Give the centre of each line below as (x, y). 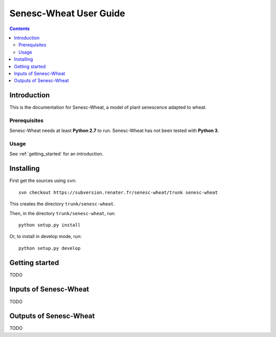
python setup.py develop (50, 248)
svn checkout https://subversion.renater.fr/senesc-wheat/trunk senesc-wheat (118, 192)
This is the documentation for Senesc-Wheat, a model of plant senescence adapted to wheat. (108, 108)
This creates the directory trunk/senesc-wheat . (62, 204)
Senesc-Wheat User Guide (67, 13)
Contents (20, 29)
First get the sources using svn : (43, 180)
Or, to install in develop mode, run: (45, 237)
